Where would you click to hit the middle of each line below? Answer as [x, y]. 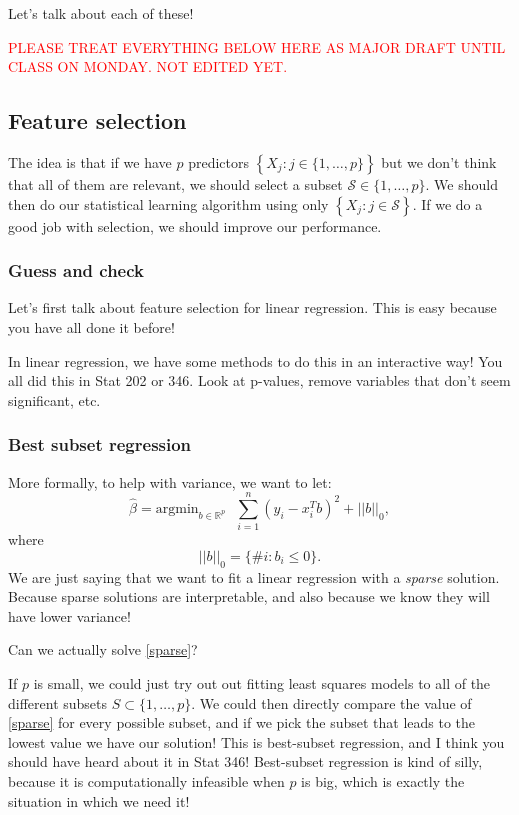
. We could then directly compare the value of [331, 702]
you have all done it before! [91, 326]
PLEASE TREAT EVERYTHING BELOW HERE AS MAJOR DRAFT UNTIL [257, 46]
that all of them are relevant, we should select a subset [175, 183]
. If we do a [447, 203]
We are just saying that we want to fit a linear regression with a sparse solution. [254, 576]
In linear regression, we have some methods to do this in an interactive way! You [255, 360]
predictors [218, 161]
